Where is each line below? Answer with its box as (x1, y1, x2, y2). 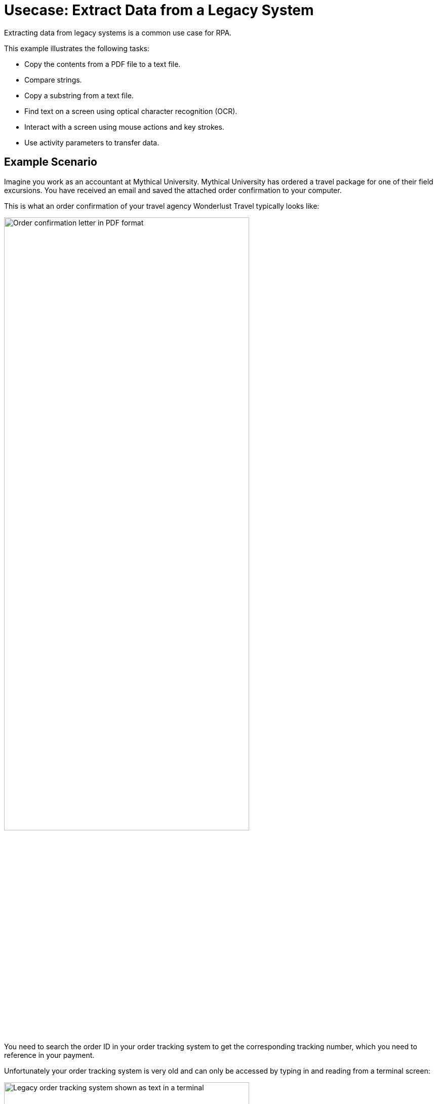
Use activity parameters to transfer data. (24, 138, 160, 147)
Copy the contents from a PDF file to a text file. (24, 59, 181, 68)
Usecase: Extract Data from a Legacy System (4, 2, 314, 19)
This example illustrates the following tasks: (4, 44, 149, 53)
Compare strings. (24, 75, 82, 84)
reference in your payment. (4, 1050, 95, 1059)
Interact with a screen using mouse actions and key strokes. (24, 122, 224, 131)
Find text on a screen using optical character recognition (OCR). (24, 106, 237, 116)
